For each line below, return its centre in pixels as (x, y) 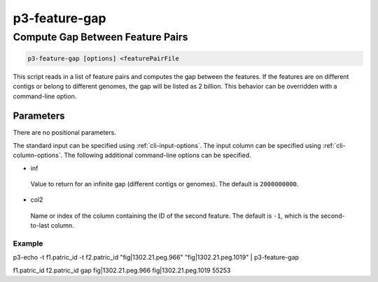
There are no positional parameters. (65, 133)
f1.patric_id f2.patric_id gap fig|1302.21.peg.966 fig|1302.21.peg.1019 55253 (122, 270)
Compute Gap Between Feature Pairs (100, 37)
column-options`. (38, 155)
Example (28, 243)
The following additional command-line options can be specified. (157, 155)
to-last (40, 225)
